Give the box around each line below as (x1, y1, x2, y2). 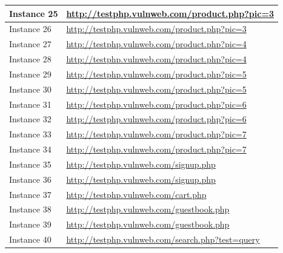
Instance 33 (9, 128, 52, 140)
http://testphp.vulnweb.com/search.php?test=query (66, 233, 260, 246)
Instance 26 (9, 22, 52, 35)
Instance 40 (9, 233, 52, 246)
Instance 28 (9, 53, 52, 65)
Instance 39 (9, 218, 52, 231)
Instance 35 (9, 157, 52, 170)
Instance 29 (9, 67, 52, 80)
